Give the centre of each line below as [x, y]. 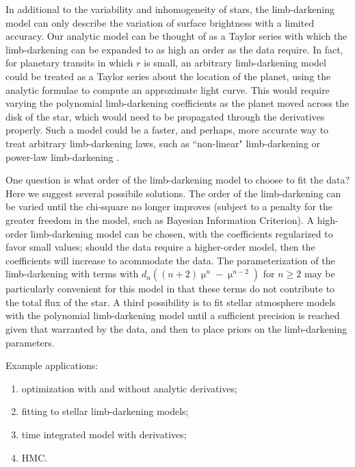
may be [319, 274]
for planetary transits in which [69, 63]
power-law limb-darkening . [63, 156]
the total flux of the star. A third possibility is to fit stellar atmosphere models [171, 302]
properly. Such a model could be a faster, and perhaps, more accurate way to [167, 130]
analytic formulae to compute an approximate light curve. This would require [168, 89]
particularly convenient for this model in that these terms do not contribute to [170, 289]
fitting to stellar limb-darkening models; [105, 411]
